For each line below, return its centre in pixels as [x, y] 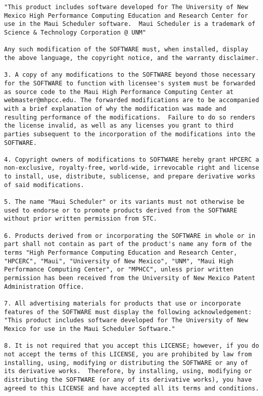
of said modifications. [44, 185]
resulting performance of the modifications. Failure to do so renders [130, 117]
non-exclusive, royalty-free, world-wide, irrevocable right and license [132, 168]
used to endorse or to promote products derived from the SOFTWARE [121, 210]
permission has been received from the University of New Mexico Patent [130, 278]
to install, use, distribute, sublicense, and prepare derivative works [130, 177]
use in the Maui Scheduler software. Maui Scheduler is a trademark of [130, 24]
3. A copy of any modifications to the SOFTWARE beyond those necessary [130, 75]
